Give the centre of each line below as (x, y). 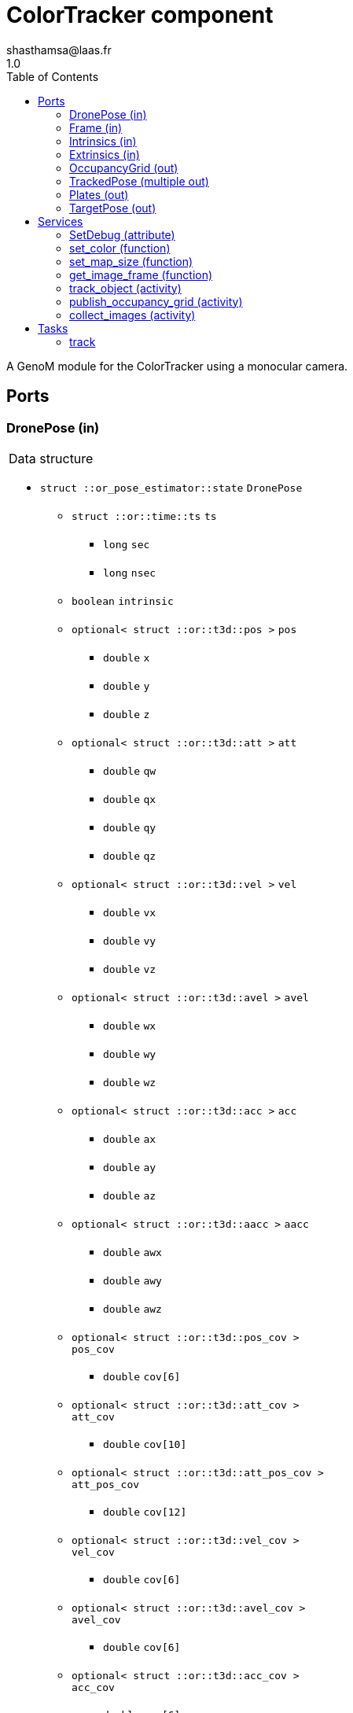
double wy (130, 1054)
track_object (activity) (125, 288)
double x (127, 658)
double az (130, 1195)
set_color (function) (120, 248)
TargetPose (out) (113, 208)
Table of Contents (53, 76)
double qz (130, 856)
